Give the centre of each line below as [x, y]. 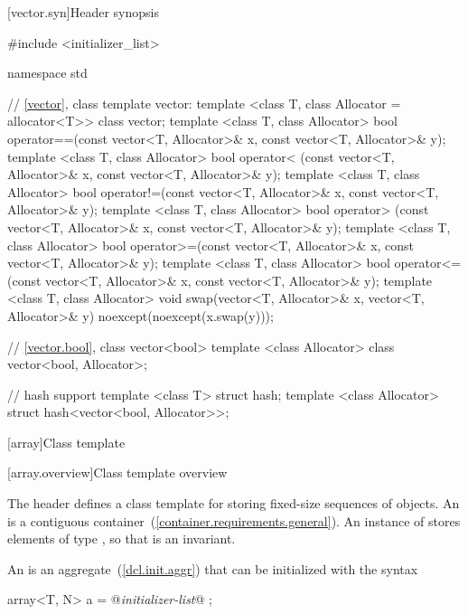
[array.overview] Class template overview [117, 472]
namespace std [47, 73]
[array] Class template [66, 442]
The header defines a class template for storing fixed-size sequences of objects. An [234, 503]
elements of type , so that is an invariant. [122, 538]
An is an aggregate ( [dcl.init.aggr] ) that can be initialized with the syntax [213, 568]
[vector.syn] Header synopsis [83, 12]
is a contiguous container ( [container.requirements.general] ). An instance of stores [234, 520]
